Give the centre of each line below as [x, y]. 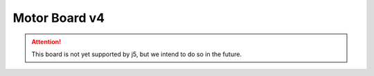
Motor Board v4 [59, 18]
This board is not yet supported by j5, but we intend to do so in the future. [137, 54]
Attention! [46, 42]
